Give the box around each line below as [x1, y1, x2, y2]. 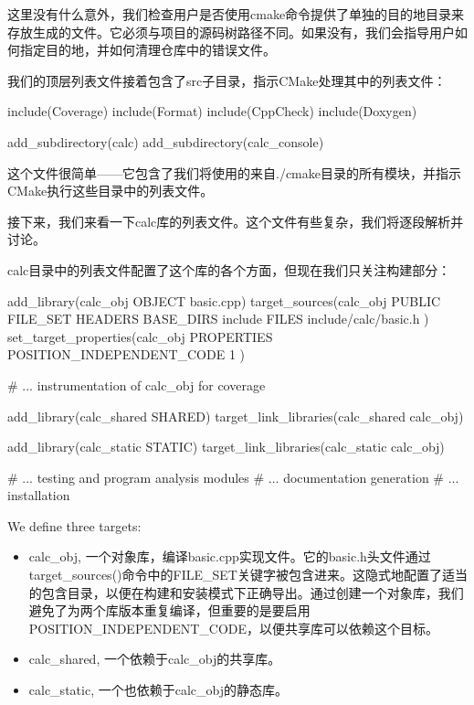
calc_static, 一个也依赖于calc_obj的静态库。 [28, 680, 288, 700]
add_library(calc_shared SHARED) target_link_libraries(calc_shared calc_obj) [7, 406, 464, 425]
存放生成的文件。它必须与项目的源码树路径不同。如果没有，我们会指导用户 [7, 22, 455, 41]
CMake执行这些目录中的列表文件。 [7, 181, 214, 200]
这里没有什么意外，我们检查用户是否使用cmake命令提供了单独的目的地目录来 [7, 5, 465, 23]
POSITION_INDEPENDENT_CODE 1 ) [7, 345, 246, 364]
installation [7, 486, 70, 505]
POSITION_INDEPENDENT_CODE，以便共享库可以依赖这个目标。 [28, 618, 439, 637]
